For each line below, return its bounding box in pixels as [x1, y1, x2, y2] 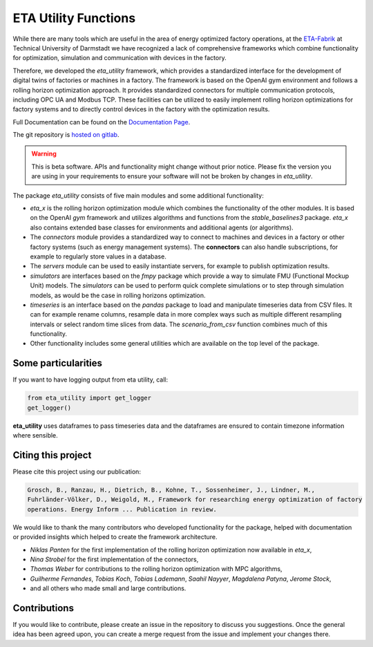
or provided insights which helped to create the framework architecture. [12, 533, 218, 541]
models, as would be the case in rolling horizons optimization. [30, 291, 207, 299]
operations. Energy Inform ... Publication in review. [27, 505, 217, 513]
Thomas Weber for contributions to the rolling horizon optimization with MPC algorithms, [30, 565, 283, 573]
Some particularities [12, 357, 103, 369]
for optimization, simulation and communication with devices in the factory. [12, 54, 227, 62]
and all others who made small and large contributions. [30, 584, 186, 592]
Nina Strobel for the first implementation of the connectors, [30, 555, 199, 563]
